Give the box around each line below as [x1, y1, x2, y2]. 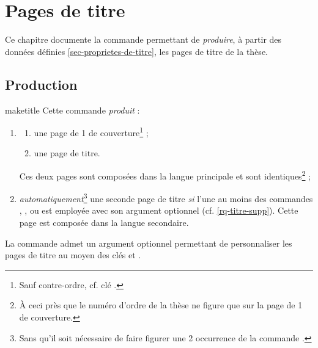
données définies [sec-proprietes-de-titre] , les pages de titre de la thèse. [5, 45, 268, 57]
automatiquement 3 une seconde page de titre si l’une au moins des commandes [19, 190, 313, 205]
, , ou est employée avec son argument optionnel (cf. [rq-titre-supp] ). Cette [19, 204, 298, 217]
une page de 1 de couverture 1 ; [34, 125, 149, 139]
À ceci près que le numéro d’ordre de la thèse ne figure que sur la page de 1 [19, 299, 303, 311]
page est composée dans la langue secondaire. [19, 216, 189, 229]
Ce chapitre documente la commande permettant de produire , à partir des [5, 33, 282, 46]
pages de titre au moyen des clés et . [5, 248, 141, 261]
